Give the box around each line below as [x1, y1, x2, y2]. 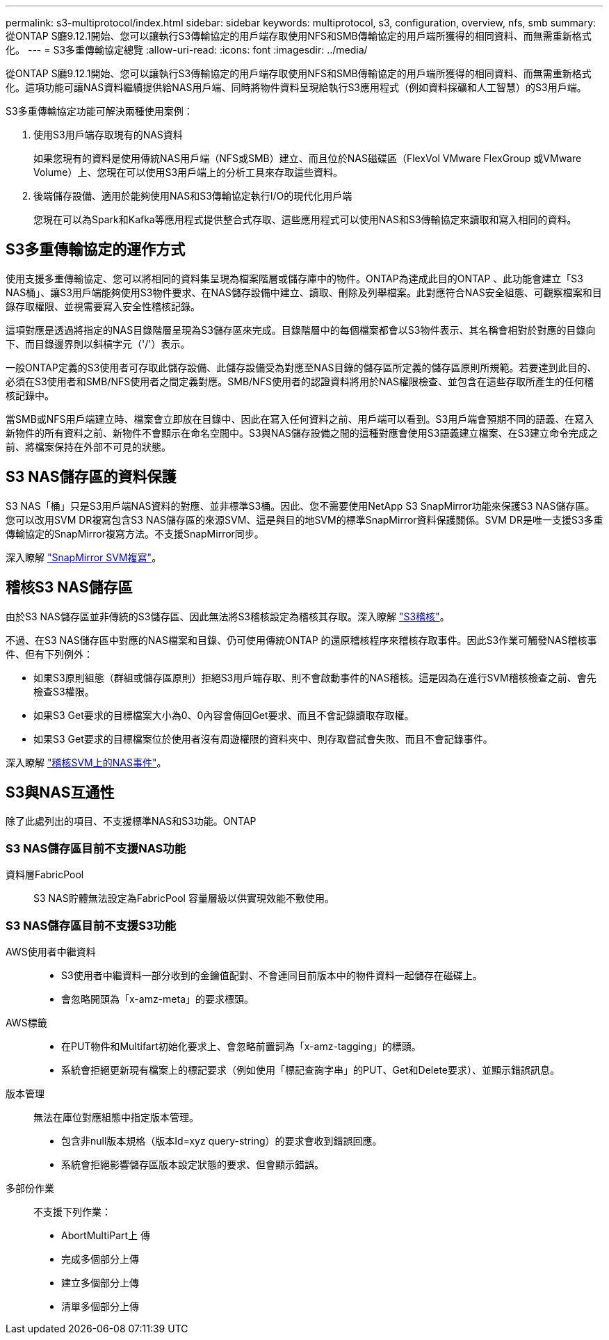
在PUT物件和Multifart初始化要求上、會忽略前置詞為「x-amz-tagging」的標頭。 [61, 1040, 421, 1052]
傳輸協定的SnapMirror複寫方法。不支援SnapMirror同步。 [6, 527, 264, 540]
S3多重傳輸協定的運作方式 [6, 241, 186, 259]
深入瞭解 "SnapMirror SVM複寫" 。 [6, 551, 162, 563]
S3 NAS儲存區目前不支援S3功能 [6, 918, 177, 933]
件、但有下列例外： [6, 647, 93, 660]
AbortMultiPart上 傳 [61, 1229, 150, 1241]
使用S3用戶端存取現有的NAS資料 [33, 129, 183, 140]
